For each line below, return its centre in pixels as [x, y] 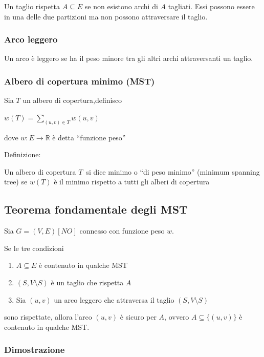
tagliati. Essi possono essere [211, 6]
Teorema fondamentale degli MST [96, 209]
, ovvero [177, 317]
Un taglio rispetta [32, 6]
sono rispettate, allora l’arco [48, 317]
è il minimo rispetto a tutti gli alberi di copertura [132, 182]
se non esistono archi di [121, 6]
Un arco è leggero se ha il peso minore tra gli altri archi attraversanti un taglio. [129, 58]
